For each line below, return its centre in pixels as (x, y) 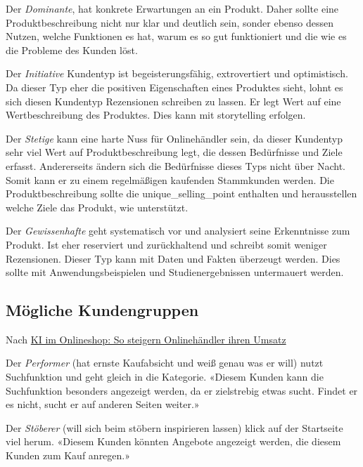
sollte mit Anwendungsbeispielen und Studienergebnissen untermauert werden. (175, 272)
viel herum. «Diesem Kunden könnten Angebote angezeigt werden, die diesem (173, 441)
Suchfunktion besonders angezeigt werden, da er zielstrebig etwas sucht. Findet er (182, 390)
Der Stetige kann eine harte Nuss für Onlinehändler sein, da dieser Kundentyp (174, 138)
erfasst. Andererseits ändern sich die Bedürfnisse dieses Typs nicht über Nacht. (176, 165)
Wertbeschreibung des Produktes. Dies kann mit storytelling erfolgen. (156, 115)
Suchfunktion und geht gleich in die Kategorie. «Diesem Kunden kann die (165, 377)
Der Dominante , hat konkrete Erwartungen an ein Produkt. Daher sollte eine (172, 8)
